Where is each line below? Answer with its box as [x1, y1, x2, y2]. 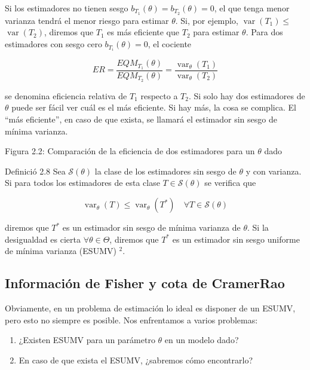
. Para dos [245, 26, 283, 38]
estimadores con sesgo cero [5, 38, 102, 50]
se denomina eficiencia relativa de [5, 89, 127, 102]
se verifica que [204, 176, 256, 189]
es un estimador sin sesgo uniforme [172, 233, 300, 245]
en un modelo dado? [164, 334, 239, 346]
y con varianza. [245, 164, 302, 177]
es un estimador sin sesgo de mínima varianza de [62, 221, 241, 234]
